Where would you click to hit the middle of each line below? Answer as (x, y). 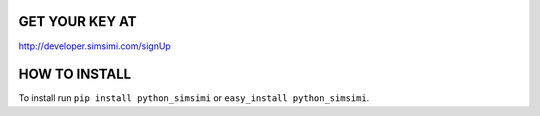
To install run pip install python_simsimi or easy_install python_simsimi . (194, 98)
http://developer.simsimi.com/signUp (95, 46)
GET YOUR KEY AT (77, 21)
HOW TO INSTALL (75, 74)
